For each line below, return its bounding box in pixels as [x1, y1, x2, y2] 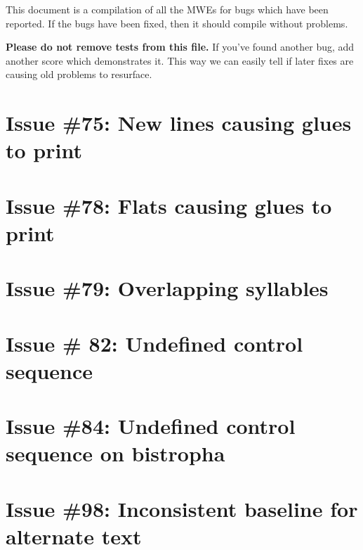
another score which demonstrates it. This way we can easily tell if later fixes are [6, 53, 354, 68]
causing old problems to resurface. [6, 67, 152, 82]
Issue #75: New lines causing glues [6, 108, 352, 137]
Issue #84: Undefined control [6, 411, 296, 440]
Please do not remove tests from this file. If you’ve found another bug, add [6, 39, 355, 54]
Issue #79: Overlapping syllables [6, 274, 329, 302]
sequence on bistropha [6, 439, 225, 468]
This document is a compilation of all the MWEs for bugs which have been [6, 2, 329, 16]
